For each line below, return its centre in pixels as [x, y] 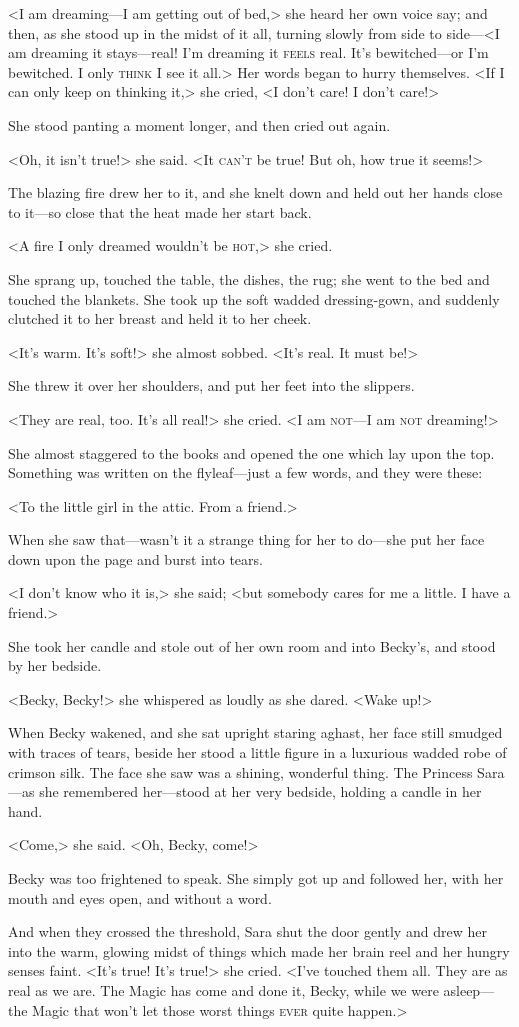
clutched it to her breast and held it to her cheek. [160, 318]
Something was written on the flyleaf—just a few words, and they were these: [245, 472]
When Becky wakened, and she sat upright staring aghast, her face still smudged [255, 732]
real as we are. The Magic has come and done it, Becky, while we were [223, 989]
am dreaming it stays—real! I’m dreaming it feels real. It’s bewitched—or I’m [248, 52]
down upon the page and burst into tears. [135, 558]
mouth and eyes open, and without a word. [140, 897]
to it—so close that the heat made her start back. [160, 211]
